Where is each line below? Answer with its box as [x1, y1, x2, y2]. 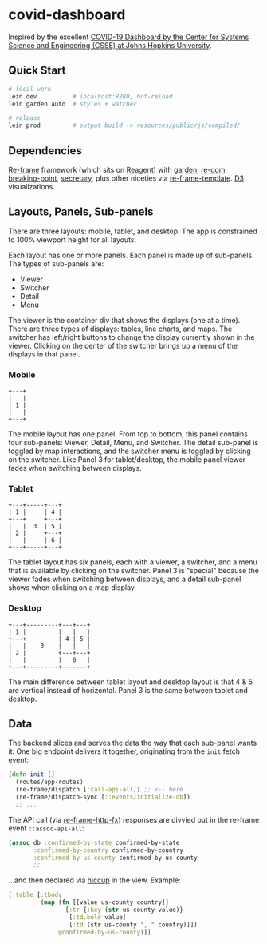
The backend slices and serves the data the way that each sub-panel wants [8, 738, 257, 748]
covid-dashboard [8, 6, 126, 24]
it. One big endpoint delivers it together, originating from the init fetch [8, 747, 241, 756]
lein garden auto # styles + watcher [8, 100, 137, 108]
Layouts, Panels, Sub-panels [8, 205, 154, 219]
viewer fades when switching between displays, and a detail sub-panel [8, 574, 241, 584]
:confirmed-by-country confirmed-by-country [33, 846, 183, 854]
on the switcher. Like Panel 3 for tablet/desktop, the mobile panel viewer [8, 455, 245, 464]
